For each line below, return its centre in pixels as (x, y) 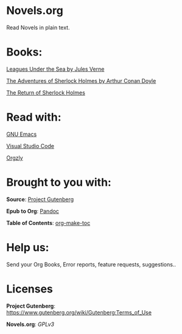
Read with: (34, 117)
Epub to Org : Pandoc (33, 211)
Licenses (30, 289)
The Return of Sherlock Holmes (46, 93)
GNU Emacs (22, 134)
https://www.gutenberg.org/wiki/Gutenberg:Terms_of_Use (79, 312)
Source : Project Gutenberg (40, 199)
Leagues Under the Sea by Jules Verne (55, 69)
